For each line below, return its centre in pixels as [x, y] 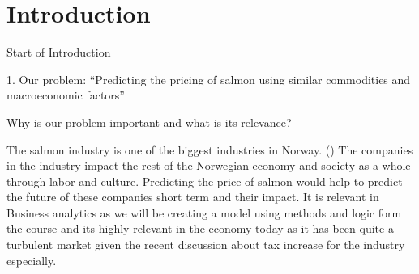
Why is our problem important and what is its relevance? [149, 122]
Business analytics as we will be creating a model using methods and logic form [204, 212]
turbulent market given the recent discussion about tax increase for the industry [206, 244]
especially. [32, 260]
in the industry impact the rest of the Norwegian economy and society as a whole [209, 165]
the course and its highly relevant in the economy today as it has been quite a [200, 228]
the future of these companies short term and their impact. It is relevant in [193, 197]
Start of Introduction [59, 52]
